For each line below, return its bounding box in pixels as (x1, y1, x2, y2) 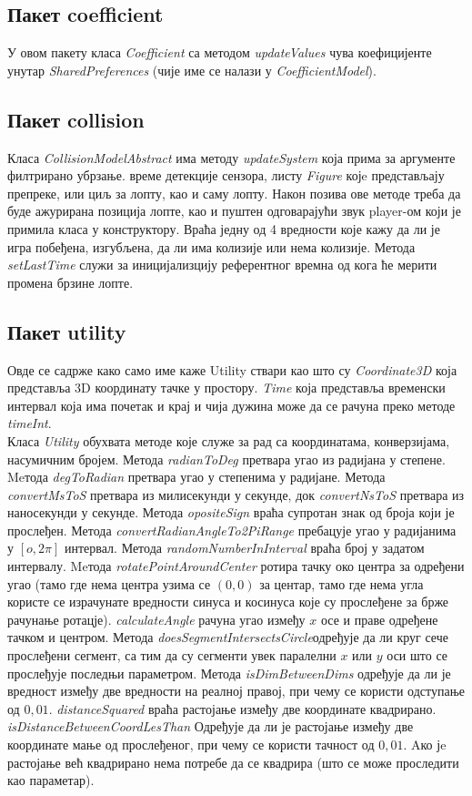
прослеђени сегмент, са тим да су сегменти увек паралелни (7, 646, 336, 665)
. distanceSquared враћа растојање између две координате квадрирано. (48, 699, 437, 718)
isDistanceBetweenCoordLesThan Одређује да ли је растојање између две (7, 717, 414, 736)
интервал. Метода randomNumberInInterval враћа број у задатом (65, 538, 425, 557)
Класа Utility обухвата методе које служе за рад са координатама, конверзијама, (7, 431, 450, 450)
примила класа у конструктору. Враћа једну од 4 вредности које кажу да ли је (7, 219, 440, 238)
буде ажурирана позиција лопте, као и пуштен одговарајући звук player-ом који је (7, 201, 461, 220)
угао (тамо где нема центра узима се (7, 574, 211, 593)
